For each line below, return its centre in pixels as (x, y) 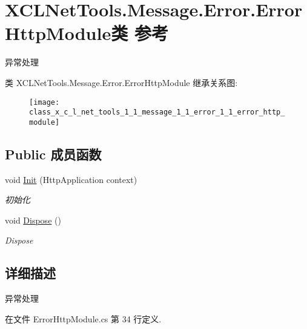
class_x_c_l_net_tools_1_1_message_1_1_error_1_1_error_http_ (157, 112)
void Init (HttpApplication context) (71, 179)
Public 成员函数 (53, 154)
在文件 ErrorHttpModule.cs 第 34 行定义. (83, 318)
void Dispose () (33, 220)
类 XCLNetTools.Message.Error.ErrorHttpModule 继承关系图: (121, 82)
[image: (45, 102)
